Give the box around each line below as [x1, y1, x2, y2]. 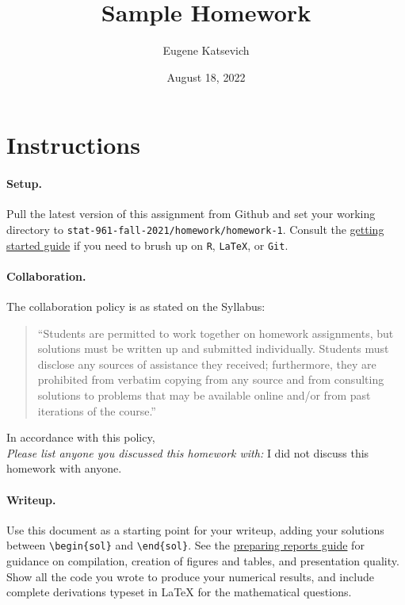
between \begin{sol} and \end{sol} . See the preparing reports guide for [6, 537, 365, 553]
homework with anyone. [6, 460, 122, 477]
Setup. [6, 175, 42, 192]
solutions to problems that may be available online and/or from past [37, 386, 371, 403]
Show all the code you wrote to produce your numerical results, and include [6, 568, 374, 584]
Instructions [6, 128, 140, 161]
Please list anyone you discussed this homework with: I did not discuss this [6, 444, 369, 461]
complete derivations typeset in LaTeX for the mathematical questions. [6, 584, 352, 600]
